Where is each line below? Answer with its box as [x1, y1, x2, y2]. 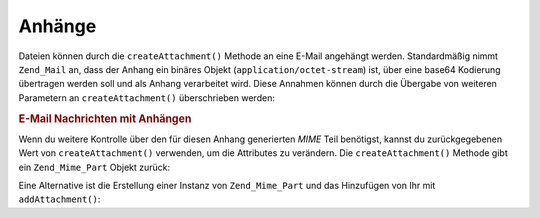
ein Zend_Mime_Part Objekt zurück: [18, 161, 171, 173]
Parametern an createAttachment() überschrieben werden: [18, 91, 275, 104]
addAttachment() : [18, 193, 101, 205]
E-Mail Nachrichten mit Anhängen [18, 111, 192, 125]
